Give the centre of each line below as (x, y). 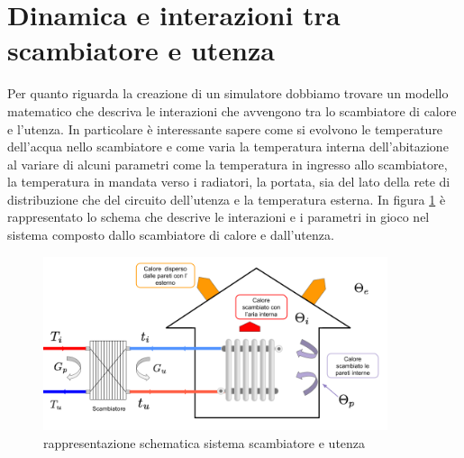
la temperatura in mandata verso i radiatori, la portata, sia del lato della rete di (229, 182)
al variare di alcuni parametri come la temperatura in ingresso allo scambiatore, (227, 164)
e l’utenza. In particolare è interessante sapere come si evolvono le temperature (225, 128)
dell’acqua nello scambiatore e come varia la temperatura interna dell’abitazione (228, 147)
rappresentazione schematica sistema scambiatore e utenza (205, 443)
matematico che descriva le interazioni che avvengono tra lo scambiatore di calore (232, 110)
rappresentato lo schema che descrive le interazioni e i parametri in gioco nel (218, 217)
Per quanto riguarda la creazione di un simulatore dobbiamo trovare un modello (228, 93)
